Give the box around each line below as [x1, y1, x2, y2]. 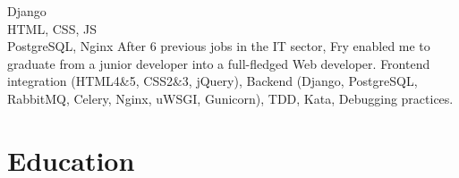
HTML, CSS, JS [7, 19, 97, 38]
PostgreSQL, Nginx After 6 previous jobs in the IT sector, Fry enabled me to [7, 37, 430, 55]
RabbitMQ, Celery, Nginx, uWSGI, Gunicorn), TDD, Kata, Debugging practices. [7, 89, 454, 107]
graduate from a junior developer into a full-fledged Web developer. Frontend [7, 54, 430, 72]
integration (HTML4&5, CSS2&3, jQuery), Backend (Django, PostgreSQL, [7, 72, 418, 90]
